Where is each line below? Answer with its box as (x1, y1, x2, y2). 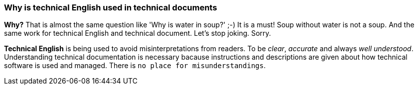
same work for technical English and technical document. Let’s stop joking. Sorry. (4, 29, 271, 38)
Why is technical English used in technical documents (4, 2, 217, 12)
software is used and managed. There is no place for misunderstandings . (4, 61, 266, 70)
